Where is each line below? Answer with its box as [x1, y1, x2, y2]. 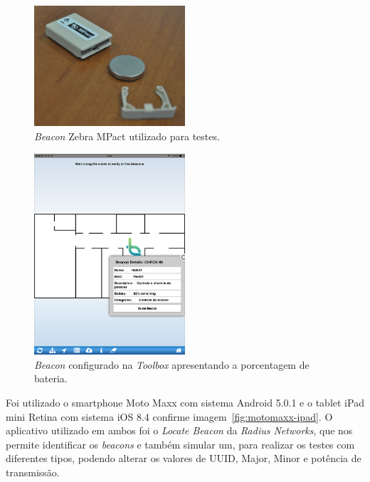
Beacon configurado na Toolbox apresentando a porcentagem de [34, 357, 310, 372]
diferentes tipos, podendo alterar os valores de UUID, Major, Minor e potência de [6, 451, 361, 466]
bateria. [34, 371, 68, 386]
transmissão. [6, 464, 60, 479]
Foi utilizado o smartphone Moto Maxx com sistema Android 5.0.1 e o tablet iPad [6, 394, 364, 409]
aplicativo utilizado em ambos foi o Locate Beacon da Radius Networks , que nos [6, 423, 353, 438]
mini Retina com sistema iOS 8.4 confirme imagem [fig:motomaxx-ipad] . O [6, 409, 333, 424]
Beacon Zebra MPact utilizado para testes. [34, 128, 220, 143]
